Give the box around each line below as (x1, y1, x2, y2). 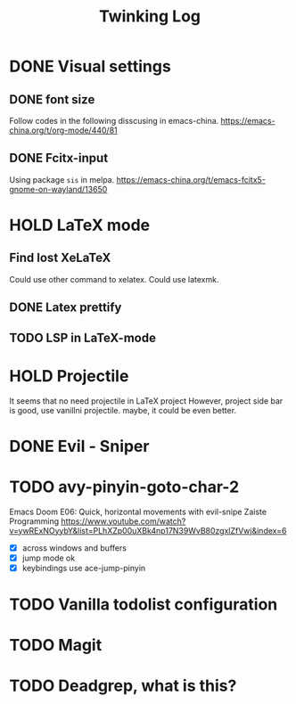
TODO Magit (9, 635, 103, 656)
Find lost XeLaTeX (9, 250, 111, 266)
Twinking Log (98, 6, 201, 27)
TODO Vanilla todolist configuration (9, 594, 278, 615)
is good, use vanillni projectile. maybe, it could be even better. (9, 405, 237, 415)
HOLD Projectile (9, 365, 129, 386)
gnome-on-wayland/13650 (9, 184, 108, 194)
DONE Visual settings (9, 56, 171, 77)
